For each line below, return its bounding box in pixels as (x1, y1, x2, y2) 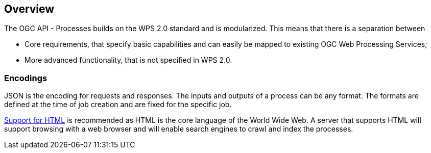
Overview (4, 3, 55, 15)
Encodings (4, 72, 47, 83)
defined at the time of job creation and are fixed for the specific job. (4, 100, 232, 109)
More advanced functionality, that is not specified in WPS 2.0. (25, 56, 232, 65)
